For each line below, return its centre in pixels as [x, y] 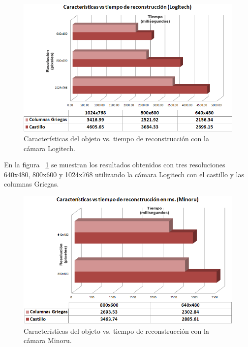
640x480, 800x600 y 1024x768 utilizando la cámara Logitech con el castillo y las [124, 174]
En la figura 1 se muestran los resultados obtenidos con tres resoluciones [115, 165]
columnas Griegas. [31, 184]
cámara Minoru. [48, 340]
